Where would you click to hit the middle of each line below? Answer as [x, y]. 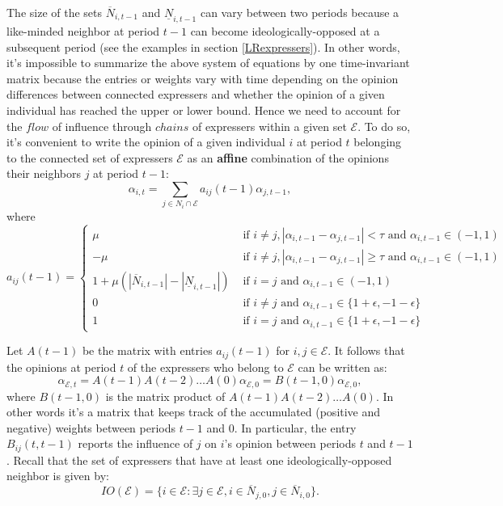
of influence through [102, 126]
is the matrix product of [165, 396]
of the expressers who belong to [205, 367]
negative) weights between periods [91, 427]
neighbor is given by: [58, 476]
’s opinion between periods [290, 443]
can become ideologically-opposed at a [285, 31]
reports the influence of [135, 443]
